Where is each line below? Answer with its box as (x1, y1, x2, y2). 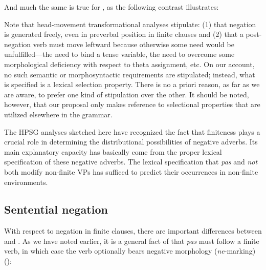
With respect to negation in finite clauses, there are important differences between (4, 225, 262, 236)
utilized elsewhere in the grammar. (4, 109, 113, 119)
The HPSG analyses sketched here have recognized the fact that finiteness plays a (4, 126, 260, 137)
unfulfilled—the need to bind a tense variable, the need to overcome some (4, 49, 235, 59)
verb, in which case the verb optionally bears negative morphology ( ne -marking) (4, 245, 256, 256)
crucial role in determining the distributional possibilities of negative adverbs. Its (4, 136, 258, 147)
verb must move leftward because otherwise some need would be (33, 38, 234, 49)
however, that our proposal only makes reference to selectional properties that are (4, 99, 260, 110)
